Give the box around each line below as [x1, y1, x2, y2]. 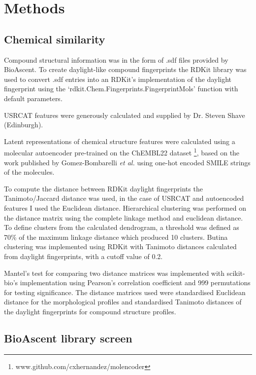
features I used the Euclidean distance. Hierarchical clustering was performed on [4, 202, 246, 213]
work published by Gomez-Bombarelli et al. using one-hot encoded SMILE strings [4, 157, 251, 167]
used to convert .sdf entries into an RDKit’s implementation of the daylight [4, 74, 231, 84]
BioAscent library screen [4, 330, 132, 345]
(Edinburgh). [4, 119, 43, 130]
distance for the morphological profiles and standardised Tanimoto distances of [4, 297, 242, 307]
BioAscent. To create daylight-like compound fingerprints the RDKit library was [4, 64, 247, 75]
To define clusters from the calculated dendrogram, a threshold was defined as [4, 222, 239, 232]
